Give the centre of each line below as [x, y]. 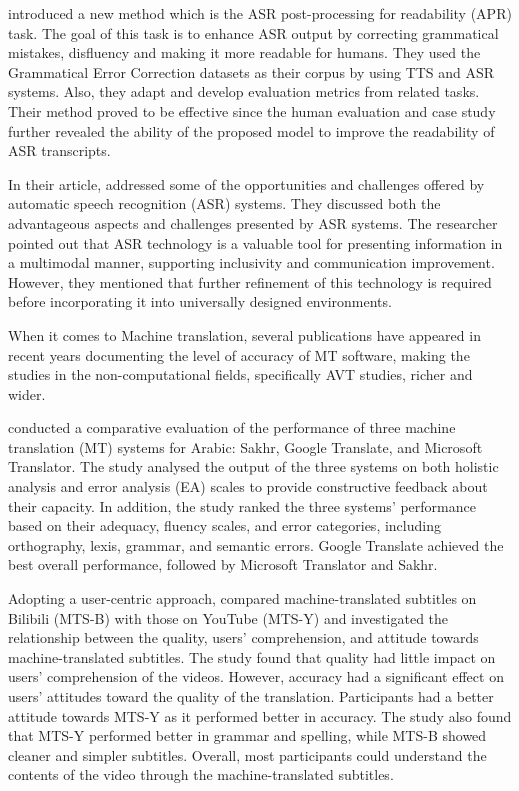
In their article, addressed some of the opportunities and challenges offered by [246, 183]
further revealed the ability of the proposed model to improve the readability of [251, 130]
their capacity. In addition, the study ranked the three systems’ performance [242, 505]
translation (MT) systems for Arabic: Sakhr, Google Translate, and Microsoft [245, 446]
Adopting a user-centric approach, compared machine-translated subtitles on [242, 598]
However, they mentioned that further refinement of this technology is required [250, 281]
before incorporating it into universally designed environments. [200, 301]
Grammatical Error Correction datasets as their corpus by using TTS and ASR [251, 71]
